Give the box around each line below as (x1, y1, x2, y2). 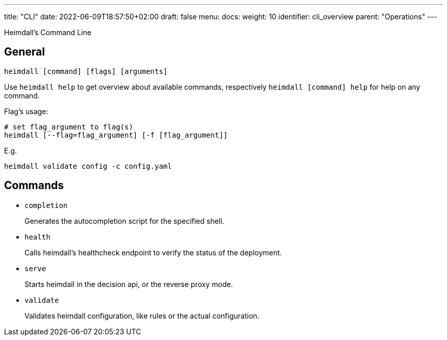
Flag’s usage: (4, 107, 48, 116)
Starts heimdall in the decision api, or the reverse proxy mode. (24, 279, 233, 289)
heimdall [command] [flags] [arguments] (4, 67, 168, 75)
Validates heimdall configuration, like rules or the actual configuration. (24, 311, 260, 320)
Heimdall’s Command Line (4, 28, 91, 37)
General (4, 45, 45, 59)
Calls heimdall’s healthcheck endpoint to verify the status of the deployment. (24, 248, 282, 257)
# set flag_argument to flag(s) (4, 122, 133, 131)
